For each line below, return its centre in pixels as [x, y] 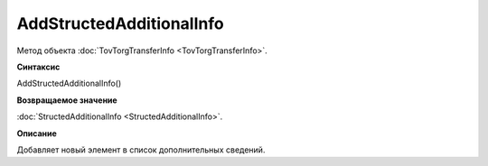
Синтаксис [38, 67]
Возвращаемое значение [67, 100]
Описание [37, 133]
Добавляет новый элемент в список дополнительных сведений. [141, 150]
